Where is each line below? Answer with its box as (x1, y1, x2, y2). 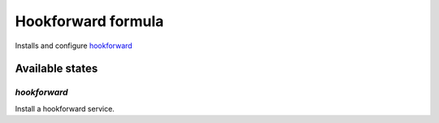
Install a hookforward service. (15, 103, 115, 113)
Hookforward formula (15, 12, 164, 30)
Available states (15, 62, 98, 76)
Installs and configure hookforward (15, 41, 133, 51)
